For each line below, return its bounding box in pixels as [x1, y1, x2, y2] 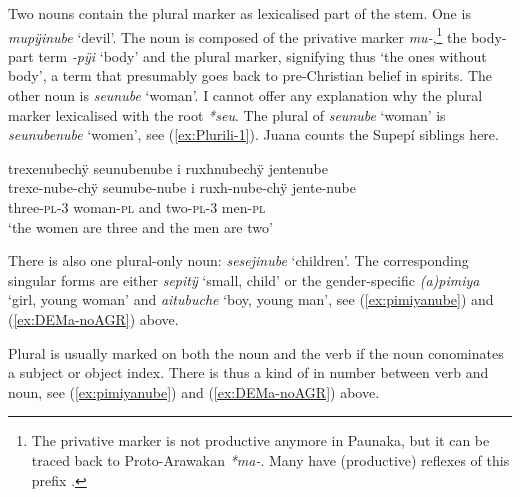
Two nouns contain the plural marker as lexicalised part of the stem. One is [8, 3, 471, 23]
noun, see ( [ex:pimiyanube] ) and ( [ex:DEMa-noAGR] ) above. [8, 381, 380, 402]
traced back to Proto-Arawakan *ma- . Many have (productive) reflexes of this [31, 449, 510, 470]
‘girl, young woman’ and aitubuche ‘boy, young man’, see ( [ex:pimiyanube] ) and [8, 289, 494, 310]
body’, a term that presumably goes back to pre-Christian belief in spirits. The [8, 65, 492, 86]
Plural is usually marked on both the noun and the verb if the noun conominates [8, 342, 504, 363]
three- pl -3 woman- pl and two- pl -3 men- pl [8, 197, 266, 217]
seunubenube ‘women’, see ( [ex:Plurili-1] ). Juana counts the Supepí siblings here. [8, 124, 499, 145]
